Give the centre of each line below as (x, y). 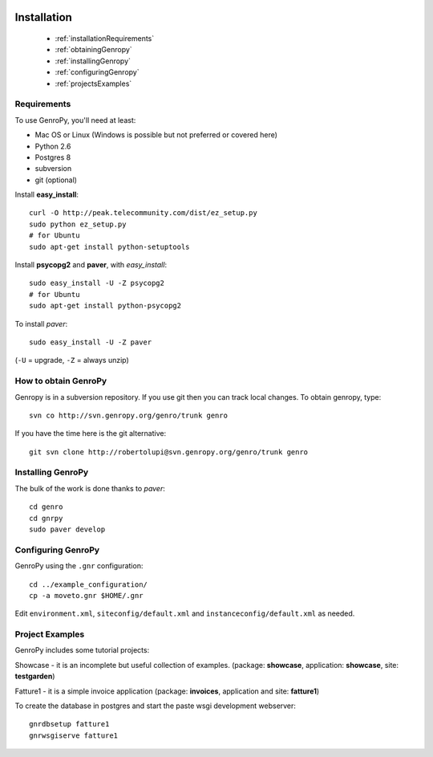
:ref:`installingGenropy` (93, 61)
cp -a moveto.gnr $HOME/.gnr (86, 595)
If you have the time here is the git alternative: (91, 433)
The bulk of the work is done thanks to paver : (90, 488)
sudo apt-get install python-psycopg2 (105, 306)
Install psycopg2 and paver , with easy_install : (91, 265)
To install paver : (41, 324)
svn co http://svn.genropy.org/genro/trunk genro (129, 415)
